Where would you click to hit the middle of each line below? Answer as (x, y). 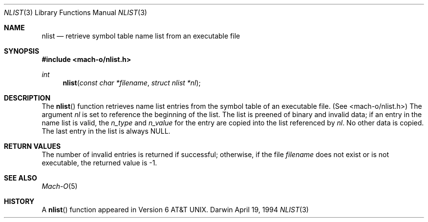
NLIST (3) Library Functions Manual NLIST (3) (75, 12)
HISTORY (19, 201)
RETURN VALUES (32, 146)
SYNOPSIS (22, 51)
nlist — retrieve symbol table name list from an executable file (141, 36)
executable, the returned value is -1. (99, 163)
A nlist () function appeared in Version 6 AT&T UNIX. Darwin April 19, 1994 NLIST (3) (175, 210)
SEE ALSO (21, 178)
